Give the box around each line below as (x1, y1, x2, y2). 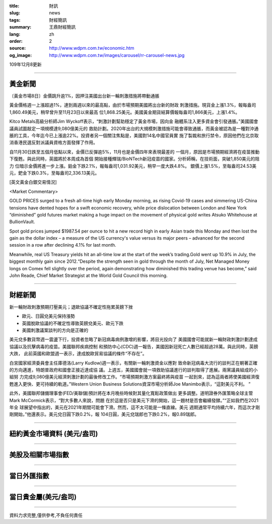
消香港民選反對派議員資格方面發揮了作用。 (9, 139, 98, 145)
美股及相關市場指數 (9, 451, 69, 459)
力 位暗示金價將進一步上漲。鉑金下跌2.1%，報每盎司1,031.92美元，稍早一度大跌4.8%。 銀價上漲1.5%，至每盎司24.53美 (9, 163, 257, 169)
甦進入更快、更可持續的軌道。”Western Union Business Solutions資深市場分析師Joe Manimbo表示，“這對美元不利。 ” (9, 381, 251, 387)
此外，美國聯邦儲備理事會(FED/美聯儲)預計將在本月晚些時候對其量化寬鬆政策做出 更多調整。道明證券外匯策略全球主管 (9, 390, 253, 396)
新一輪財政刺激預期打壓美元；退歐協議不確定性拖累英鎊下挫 (9, 304, 133, 310)
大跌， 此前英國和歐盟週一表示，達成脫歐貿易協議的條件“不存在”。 (9, 350, 147, 357)
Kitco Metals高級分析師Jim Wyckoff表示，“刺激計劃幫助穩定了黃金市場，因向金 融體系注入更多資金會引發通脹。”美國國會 (9, 118, 258, 124)
